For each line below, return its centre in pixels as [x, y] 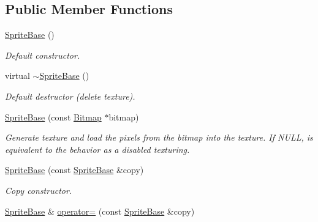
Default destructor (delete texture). [70, 96]
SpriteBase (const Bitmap [53, 117]
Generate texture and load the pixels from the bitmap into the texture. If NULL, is [159, 137]
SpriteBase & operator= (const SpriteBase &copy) [100, 211]
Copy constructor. [39, 190]
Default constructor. [43, 55]
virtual [17, 76]
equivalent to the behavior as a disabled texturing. [97, 149]
